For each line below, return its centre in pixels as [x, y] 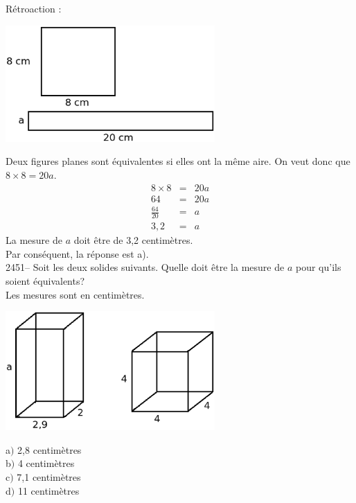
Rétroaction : [34, 8]
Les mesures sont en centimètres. [75, 294]
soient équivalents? [45, 280]
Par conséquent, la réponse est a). [77, 253]
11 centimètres [48, 490]
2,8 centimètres [50, 449]
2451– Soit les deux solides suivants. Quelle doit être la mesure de [145, 267]
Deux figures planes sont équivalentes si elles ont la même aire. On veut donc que [178, 161]
